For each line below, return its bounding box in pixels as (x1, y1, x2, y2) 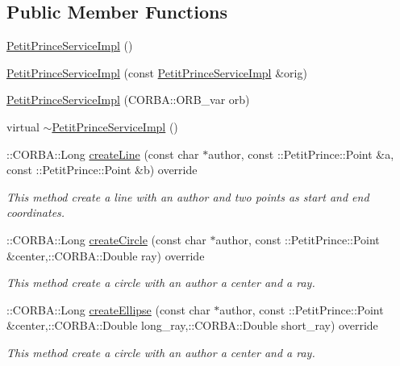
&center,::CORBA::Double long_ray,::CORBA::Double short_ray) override (6, 317, 378, 334)
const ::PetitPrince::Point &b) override (6, 161, 198, 178)
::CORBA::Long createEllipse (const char (6, 301, 210, 318)
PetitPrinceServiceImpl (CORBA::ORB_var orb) (6, 91, 250, 108)
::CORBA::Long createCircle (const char (6, 231, 206, 247)
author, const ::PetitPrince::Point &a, (208, 145, 394, 162)
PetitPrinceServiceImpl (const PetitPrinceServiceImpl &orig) (6, 64, 307, 81)
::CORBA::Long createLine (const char (6, 145, 199, 162)
